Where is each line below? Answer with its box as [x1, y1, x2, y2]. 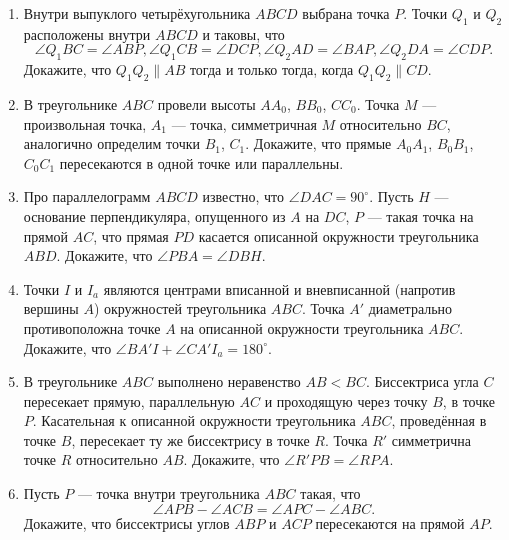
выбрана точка [302, 3, 390, 23]
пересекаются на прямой [315, 512, 465, 533]
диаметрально [368, 298, 453, 319]
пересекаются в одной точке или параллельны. [59, 152, 344, 173]
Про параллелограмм [23, 186, 151, 207]
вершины [23, 298, 79, 319]
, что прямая [93, 225, 169, 246]
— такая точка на [367, 205, 474, 226]
